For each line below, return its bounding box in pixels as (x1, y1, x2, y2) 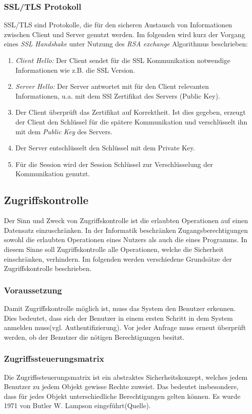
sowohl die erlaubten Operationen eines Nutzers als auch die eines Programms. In (4, 234, 248, 245)
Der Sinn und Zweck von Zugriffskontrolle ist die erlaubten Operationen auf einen (4, 215, 248, 226)
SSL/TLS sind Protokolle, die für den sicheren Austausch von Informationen (4, 20, 233, 30)
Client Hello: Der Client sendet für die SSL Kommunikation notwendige (15, 55, 231, 65)
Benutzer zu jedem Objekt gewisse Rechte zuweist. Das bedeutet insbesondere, (4, 381, 239, 392)
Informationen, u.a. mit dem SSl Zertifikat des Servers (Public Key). (15, 90, 220, 101)
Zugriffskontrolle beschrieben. (4, 263, 92, 273)
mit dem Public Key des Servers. (15, 126, 113, 136)
